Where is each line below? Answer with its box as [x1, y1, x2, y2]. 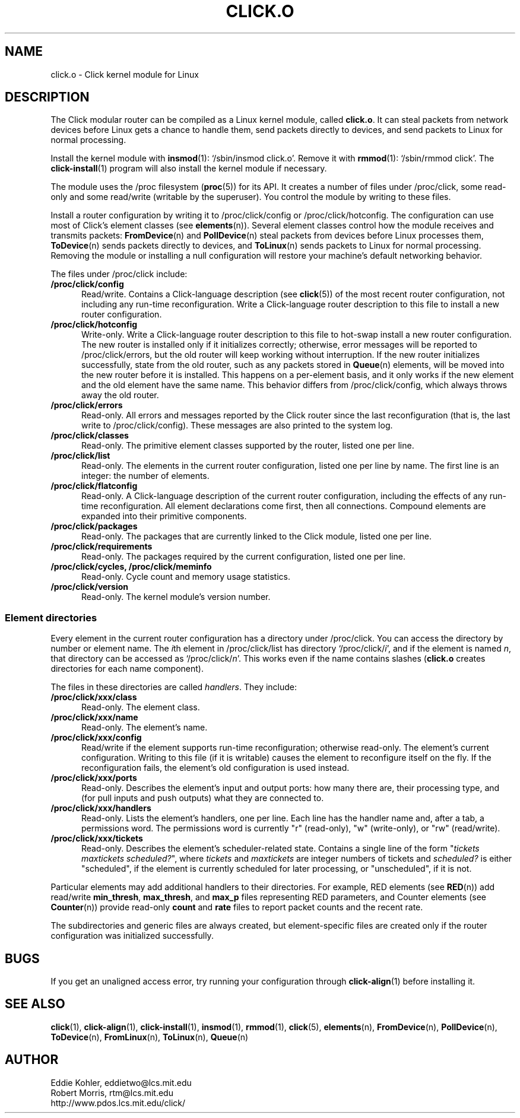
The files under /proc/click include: [50, 269, 188, 279]
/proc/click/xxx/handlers [50, 803, 151, 814]
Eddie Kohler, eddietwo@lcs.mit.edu [50, 1077, 192, 1088]
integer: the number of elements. [81, 471, 210, 481]
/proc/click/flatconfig [50, 481, 138, 491]
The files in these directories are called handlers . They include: [50, 682, 297, 693]
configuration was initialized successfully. [50, 930, 214, 941]
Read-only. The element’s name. [81, 722, 208, 733]
